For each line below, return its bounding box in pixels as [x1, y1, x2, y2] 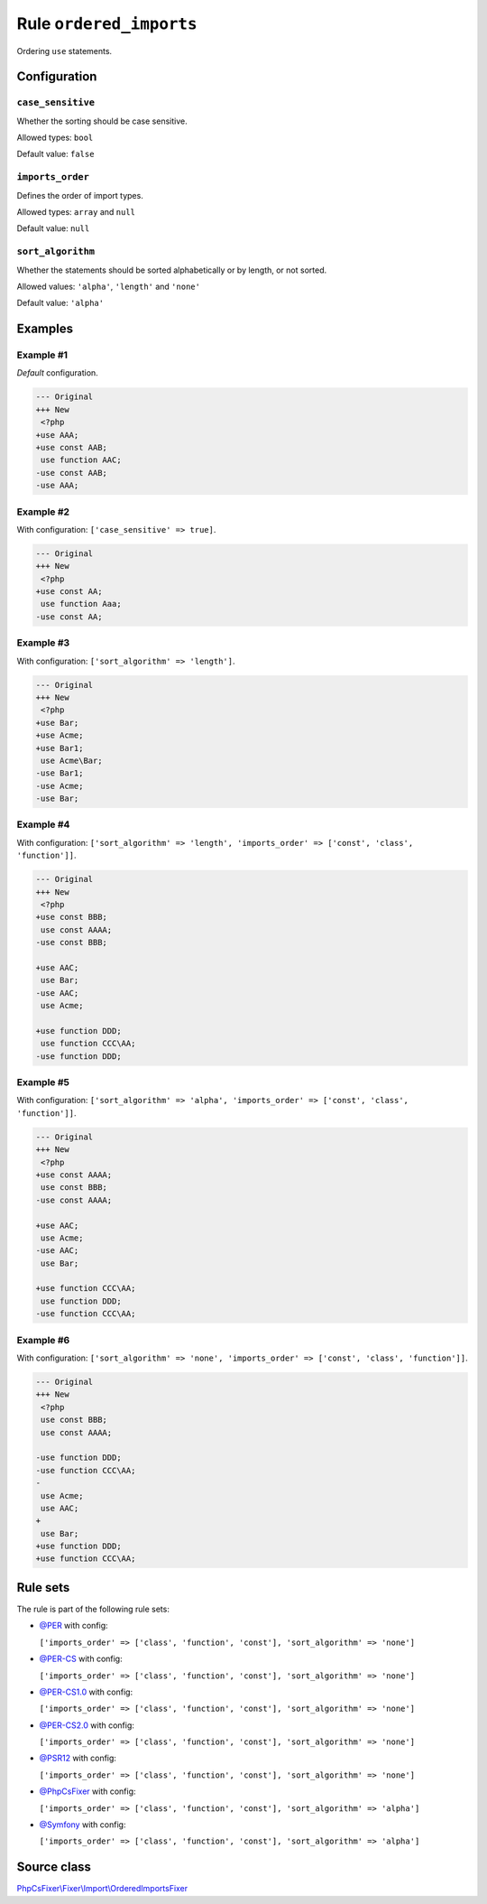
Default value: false [16, 149, 95, 160]
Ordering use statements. [16, 45, 113, 56]
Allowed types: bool [16, 132, 94, 144]
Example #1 [16, 348, 68, 361]
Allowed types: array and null [16, 207, 135, 218]
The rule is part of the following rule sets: [16, 1603, 170, 1614]
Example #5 [16, 1076, 69, 1089]
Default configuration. [16, 367, 98, 378]
